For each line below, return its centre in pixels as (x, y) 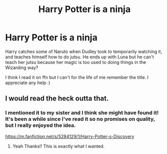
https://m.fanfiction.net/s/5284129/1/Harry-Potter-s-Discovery (70, 136)
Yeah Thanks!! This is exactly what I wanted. (58, 146)
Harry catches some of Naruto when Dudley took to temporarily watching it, (84, 51)
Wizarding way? (22, 67)
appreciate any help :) (28, 83)
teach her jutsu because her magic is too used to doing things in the (76, 62)
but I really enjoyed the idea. (41, 125)
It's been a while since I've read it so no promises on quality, (80, 119)
